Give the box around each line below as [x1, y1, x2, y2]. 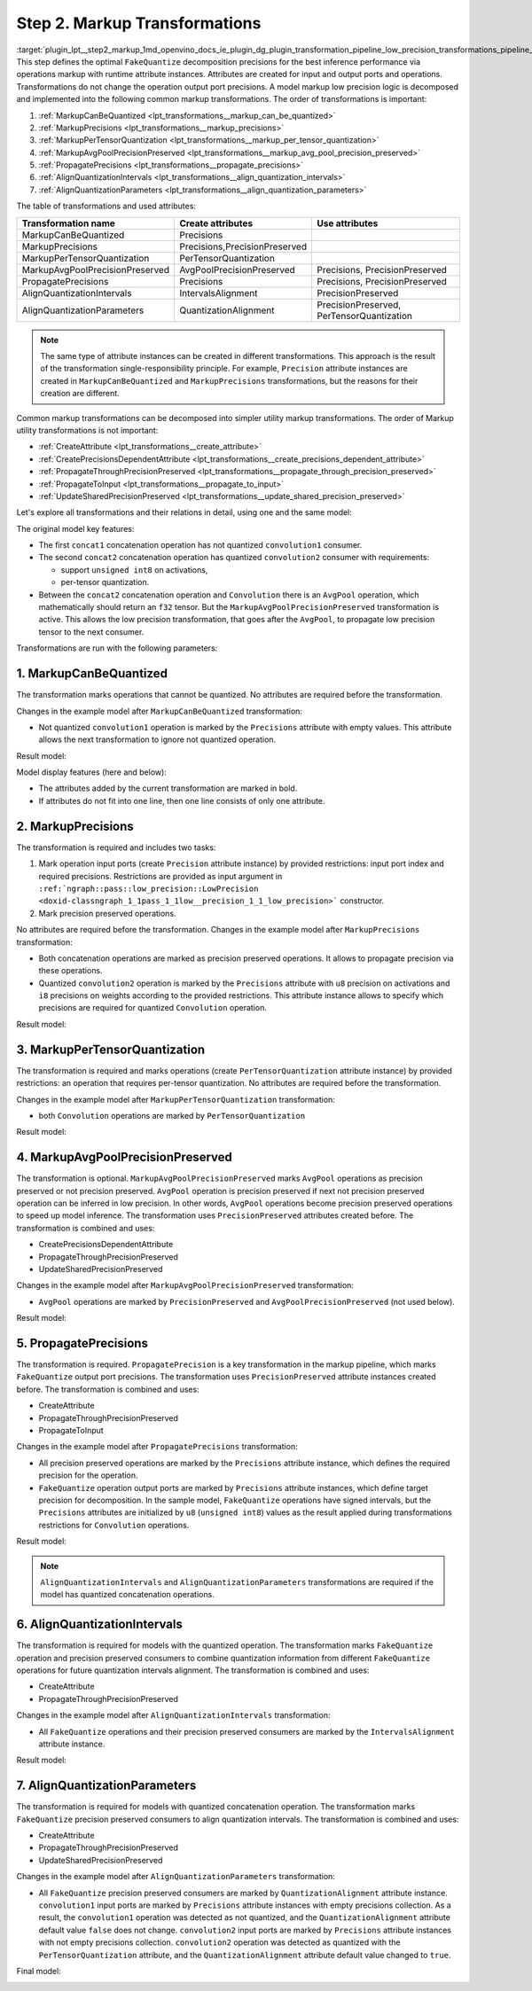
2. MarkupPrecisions [16, 818, 135, 833]
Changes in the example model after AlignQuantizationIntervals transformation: [16, 1710, 331, 1721]
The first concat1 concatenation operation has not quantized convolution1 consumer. [38, 540, 363, 550]
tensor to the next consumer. [38, 626, 145, 637]
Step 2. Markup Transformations [16, 13, 262, 33]
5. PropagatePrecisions [16, 1335, 148, 1351]
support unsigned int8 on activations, [60, 564, 208, 575]
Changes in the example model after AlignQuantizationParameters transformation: [16, 1871, 336, 1882]
